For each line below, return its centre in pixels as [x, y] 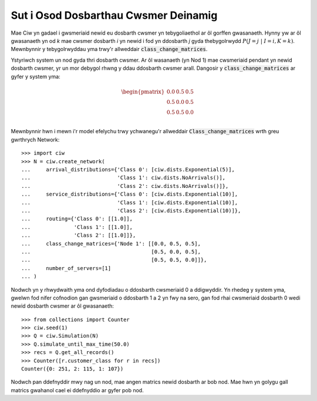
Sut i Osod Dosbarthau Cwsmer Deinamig [114, 15]
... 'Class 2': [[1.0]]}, [79, 235]
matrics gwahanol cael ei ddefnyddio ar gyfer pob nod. [77, 390]
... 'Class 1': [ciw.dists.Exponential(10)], [130, 202]
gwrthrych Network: [35, 139]
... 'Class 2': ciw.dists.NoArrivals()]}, [125, 186]
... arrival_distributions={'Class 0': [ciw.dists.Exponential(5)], [128, 170]
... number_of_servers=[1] [66, 268]
